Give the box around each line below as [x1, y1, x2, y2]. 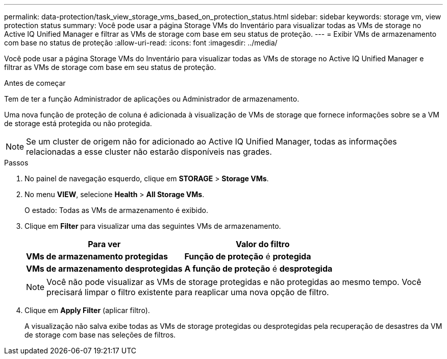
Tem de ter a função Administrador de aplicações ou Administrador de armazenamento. [4, 94, 300, 103]
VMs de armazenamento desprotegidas [26, 264, 183, 274]
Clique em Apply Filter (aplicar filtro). [24, 306, 150, 315]
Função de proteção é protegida [184, 251, 311, 261]
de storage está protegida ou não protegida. [4, 119, 152, 128]
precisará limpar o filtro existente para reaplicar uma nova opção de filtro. [46, 287, 329, 297]
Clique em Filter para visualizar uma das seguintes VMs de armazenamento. [24, 222, 281, 230]
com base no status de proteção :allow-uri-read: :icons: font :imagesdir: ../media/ [4, 38, 278, 47]
